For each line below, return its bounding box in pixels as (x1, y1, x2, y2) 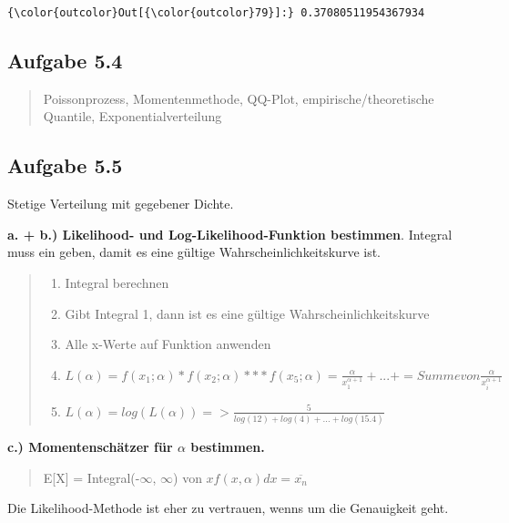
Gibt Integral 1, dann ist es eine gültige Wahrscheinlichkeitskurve (65, 303, 430, 323)
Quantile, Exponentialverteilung (43, 107, 222, 126)
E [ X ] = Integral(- (43, 467, 140, 487)
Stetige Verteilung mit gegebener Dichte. (7, 194, 234, 213)
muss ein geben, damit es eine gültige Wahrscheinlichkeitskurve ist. (7, 242, 382, 261)
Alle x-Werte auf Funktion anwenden (65, 334, 271, 354)
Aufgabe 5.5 (7, 151, 123, 179)
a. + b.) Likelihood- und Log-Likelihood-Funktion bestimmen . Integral (7, 224, 453, 243)
